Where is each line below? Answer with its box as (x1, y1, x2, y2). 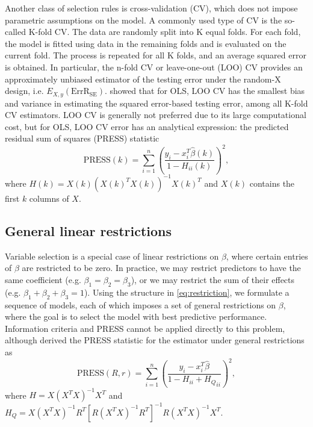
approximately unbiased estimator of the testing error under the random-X (5, 72, 281, 85)
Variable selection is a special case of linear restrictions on (5, 249, 219, 262)
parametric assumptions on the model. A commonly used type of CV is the (5, 13, 282, 26)
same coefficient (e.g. (5, 273, 81, 285)
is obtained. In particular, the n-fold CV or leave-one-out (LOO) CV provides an (5, 60, 303, 73)
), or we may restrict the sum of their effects (131, 273, 295, 285)
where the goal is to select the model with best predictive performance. (5, 310, 267, 323)
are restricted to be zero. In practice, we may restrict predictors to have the (22, 261, 301, 274)
